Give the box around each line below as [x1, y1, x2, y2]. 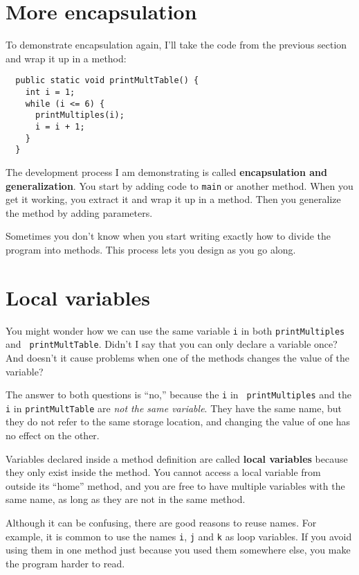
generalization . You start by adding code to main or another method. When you [6, 178, 353, 193]
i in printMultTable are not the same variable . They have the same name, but [6, 400, 342, 415]
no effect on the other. [6, 428, 100, 443]
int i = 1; [25, 87, 75, 97]
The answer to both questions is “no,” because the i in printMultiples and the [6, 387, 351, 402]
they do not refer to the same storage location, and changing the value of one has [6, 414, 351, 429]
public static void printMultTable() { [15, 76, 199, 86]
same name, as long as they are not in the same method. [6, 492, 246, 506]
